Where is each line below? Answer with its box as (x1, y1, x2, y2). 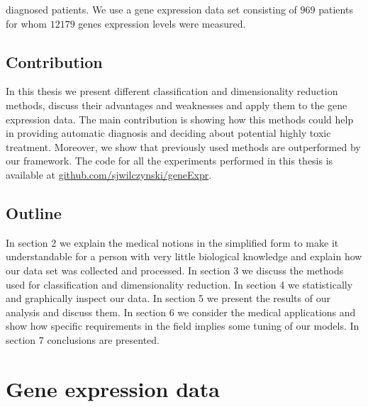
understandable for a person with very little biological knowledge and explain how (6, 249, 362, 264)
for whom (6, 16, 47, 30)
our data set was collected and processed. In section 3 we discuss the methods (6, 262, 344, 277)
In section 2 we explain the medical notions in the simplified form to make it (6, 235, 339, 250)
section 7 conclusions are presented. (6, 332, 160, 347)
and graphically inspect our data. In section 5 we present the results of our (6, 291, 330, 306)
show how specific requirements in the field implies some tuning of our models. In (6, 318, 359, 333)
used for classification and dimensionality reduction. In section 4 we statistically (6, 277, 353, 291)
